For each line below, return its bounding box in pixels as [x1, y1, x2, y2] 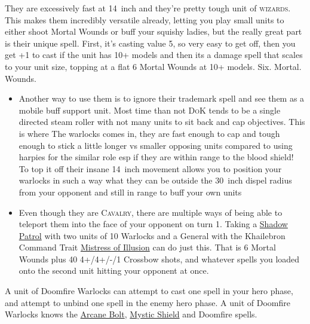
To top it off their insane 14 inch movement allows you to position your [19, 162, 282, 175]
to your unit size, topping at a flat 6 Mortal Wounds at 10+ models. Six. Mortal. [5, 60, 302, 72]
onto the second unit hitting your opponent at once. [19, 264, 209, 277]
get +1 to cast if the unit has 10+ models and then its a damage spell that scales [5, 48, 303, 61]
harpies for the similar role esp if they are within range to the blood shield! [19, 151, 294, 163]
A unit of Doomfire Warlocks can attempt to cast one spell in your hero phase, [5, 285, 293, 297]
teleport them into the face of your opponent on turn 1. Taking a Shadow [19, 218, 288, 230]
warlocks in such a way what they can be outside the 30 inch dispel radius [19, 174, 292, 187]
